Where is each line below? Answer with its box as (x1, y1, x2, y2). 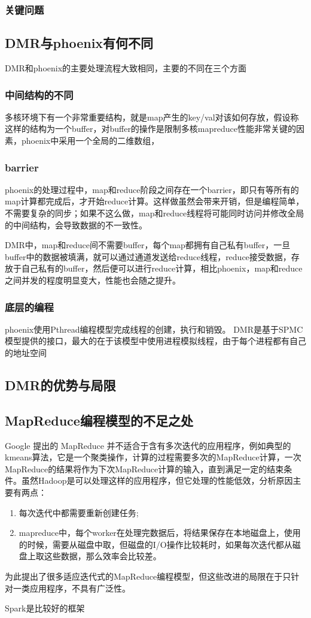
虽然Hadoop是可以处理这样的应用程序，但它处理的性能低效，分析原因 (21, 474, 293, 487)
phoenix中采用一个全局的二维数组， (21, 134, 160, 147)
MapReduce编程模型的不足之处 (5, 411, 193, 429)
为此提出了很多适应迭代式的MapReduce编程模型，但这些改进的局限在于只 (5, 569, 291, 582)
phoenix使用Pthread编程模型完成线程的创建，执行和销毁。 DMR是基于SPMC (5, 322, 303, 335)
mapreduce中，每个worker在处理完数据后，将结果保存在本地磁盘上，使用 (19, 526, 301, 539)
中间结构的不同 (5, 87, 74, 102)
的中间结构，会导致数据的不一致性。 (5, 218, 147, 231)
